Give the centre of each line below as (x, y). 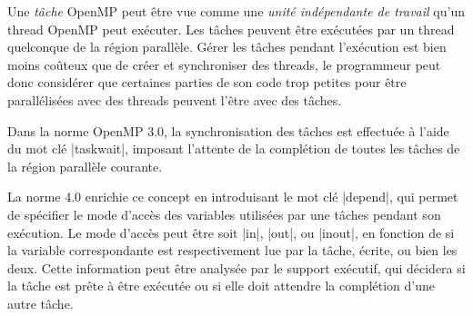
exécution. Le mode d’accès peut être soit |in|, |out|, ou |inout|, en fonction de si (231, 232)
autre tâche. (40, 303)
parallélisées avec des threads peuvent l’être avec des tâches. (175, 99)
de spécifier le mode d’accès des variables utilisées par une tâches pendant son (224, 214)
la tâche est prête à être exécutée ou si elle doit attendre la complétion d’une (221, 286)
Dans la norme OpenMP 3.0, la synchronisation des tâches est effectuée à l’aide (228, 130)
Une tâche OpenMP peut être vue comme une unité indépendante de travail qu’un (236, 11)
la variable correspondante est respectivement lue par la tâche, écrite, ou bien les (232, 250)
